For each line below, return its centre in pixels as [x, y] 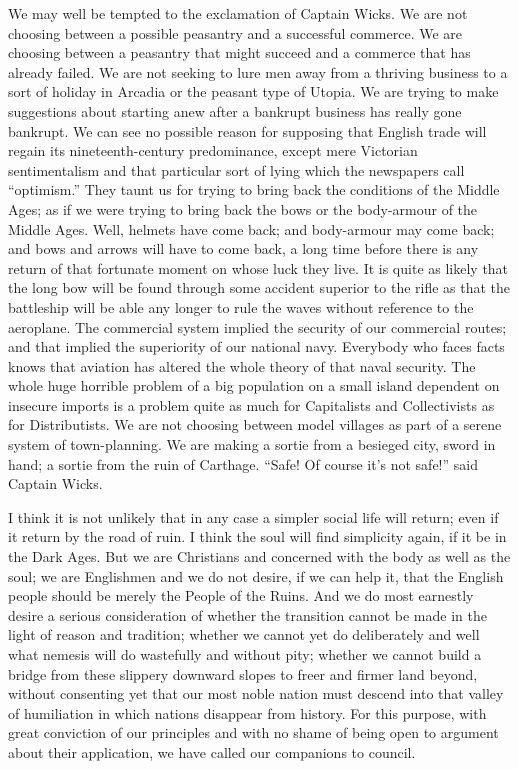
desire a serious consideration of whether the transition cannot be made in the [247, 614]
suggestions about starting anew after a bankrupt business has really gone [235, 110]
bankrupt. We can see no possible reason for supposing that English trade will [247, 130]
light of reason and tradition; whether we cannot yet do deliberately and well [244, 634]
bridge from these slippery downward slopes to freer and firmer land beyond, [243, 673]
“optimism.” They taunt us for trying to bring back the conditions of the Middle [254, 189]
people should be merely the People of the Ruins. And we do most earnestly [241, 595]
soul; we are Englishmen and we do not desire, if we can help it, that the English [256, 575]
